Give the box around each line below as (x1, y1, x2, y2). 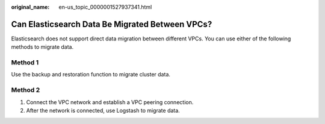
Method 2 (11, 86, 40, 95)
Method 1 (11, 58, 39, 67)
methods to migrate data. (11, 43, 74, 51)
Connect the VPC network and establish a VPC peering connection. (26, 98, 194, 105)
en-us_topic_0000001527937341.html (58, 4, 152, 10)
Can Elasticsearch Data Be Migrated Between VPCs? (11, 19, 212, 29)
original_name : (11, 4, 50, 10)
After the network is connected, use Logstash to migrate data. (26, 107, 180, 114)
